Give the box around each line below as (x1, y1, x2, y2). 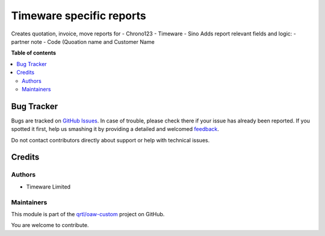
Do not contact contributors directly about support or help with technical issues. (11, 136, 210, 144)
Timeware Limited (26, 183, 71, 190)
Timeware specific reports (11, 9, 147, 22)
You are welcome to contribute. (11, 222, 89, 229)
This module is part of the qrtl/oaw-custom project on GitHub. (11, 210, 165, 217)
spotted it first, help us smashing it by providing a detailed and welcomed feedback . (11, 126, 220, 133)
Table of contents (11, 49, 57, 56)
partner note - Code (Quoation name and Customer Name (11, 38, 155, 45)
